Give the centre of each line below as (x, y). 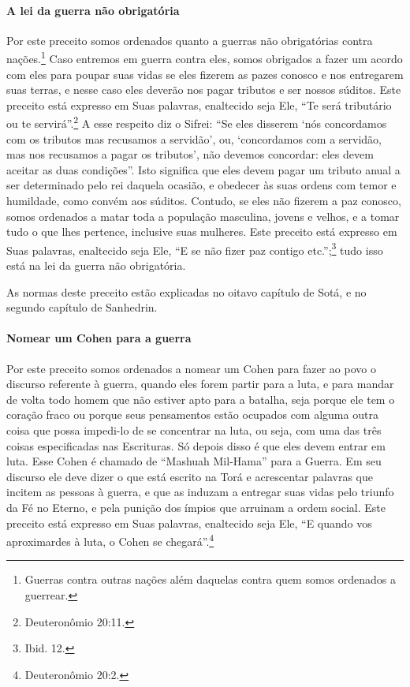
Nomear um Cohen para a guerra (99, 338)
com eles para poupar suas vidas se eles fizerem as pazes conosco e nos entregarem (205, 74)
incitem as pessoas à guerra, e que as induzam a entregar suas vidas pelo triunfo (200, 492)
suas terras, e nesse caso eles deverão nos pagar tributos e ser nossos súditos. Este (204, 90)
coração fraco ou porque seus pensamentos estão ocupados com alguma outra (192, 414)
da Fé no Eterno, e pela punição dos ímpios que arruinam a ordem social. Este (196, 507)
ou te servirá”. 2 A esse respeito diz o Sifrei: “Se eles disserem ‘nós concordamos (197, 122)
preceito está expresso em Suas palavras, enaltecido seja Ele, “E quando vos (189, 523)
